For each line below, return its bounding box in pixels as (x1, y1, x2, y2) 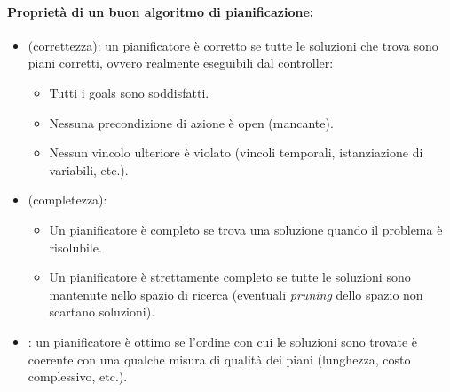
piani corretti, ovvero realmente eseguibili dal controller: (28, 53, 334, 72)
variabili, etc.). (49, 160, 129, 179)
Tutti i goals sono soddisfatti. (49, 83, 209, 101)
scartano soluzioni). (49, 302, 155, 321)
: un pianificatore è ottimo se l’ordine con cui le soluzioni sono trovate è (28, 332, 418, 350)
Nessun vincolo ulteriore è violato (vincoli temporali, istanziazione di (49, 143, 423, 162)
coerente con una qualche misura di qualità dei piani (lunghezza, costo (28, 349, 411, 368)
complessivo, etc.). (28, 367, 128, 386)
